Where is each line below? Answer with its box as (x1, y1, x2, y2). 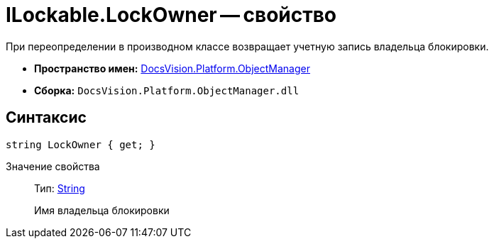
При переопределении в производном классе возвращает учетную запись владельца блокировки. (6, 40, 489, 52)
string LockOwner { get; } (6, 138, 155, 150)
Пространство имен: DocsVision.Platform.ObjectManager (34, 62, 310, 74)
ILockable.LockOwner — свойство (6, 3, 337, 27)
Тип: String (34, 182, 85, 194)
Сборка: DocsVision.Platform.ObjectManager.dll (34, 84, 300, 96)
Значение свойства (6, 160, 100, 172)
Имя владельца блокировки (34, 204, 170, 216)
